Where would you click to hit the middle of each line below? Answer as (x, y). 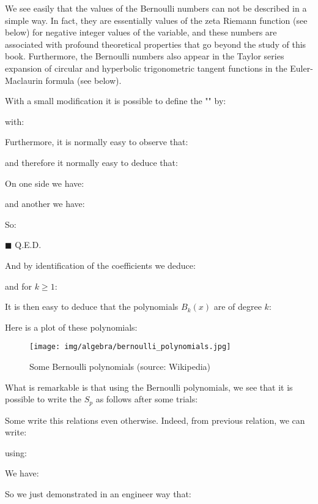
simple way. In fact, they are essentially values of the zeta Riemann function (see (156, 20)
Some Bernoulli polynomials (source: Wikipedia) (120, 366)
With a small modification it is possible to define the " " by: (116, 101)
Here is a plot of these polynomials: (71, 327)
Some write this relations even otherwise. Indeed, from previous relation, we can (155, 420)
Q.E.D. (28, 245)
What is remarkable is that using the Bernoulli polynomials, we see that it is (149, 387)
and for (19, 286)
